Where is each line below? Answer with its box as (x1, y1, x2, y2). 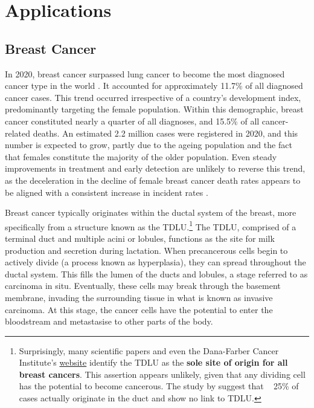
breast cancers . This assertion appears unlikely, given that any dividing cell (19, 368, 306, 380)
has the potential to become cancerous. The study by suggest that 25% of (19, 380, 299, 392)
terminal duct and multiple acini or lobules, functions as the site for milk (5, 232, 275, 244)
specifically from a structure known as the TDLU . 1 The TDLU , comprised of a (5, 218, 296, 233)
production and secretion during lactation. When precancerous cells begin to (5, 244, 288, 256)
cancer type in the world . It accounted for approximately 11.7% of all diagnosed (5, 79, 303, 92)
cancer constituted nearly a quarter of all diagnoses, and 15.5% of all (5, 114, 260, 127)
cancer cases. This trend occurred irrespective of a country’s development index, (5, 91, 301, 103)
